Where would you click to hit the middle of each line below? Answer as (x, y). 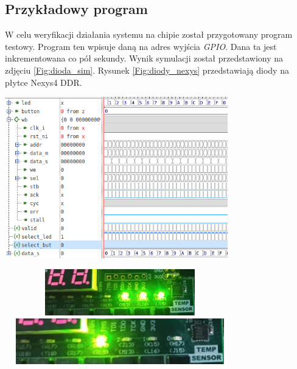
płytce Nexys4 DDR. (44, 82)
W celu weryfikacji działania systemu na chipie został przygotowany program (149, 34)
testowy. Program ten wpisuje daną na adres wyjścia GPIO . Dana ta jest (141, 46)
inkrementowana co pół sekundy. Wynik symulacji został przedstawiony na (144, 58)
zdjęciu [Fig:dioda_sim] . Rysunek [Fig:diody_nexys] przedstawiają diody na (147, 70)
